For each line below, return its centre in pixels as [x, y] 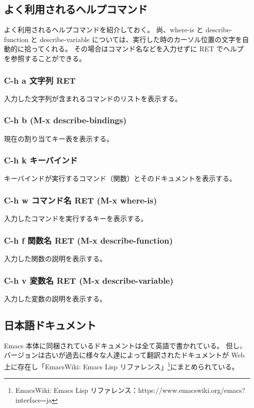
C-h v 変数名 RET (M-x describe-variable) [89, 280]
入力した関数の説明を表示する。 [55, 259]
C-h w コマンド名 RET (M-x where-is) [81, 200]
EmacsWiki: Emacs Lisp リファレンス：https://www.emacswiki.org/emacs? [130, 390]
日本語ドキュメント [50, 325]
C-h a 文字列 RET [40, 80]
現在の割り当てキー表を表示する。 [59, 138]
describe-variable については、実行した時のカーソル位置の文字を [141, 39]
